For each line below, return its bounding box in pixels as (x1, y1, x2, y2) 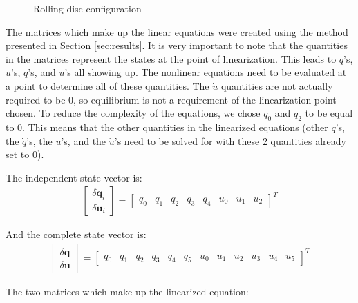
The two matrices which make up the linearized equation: (6, 284, 249, 298)
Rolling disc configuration (33, 1, 142, 15)
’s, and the (61, 133, 106, 148)
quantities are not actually (220, 78, 333, 92)
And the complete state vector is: (6, 227, 147, 242)
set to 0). (6, 147, 44, 162)
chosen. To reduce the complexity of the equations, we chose (6, 106, 261, 120)
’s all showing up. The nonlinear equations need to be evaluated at (64, 65, 347, 79)
